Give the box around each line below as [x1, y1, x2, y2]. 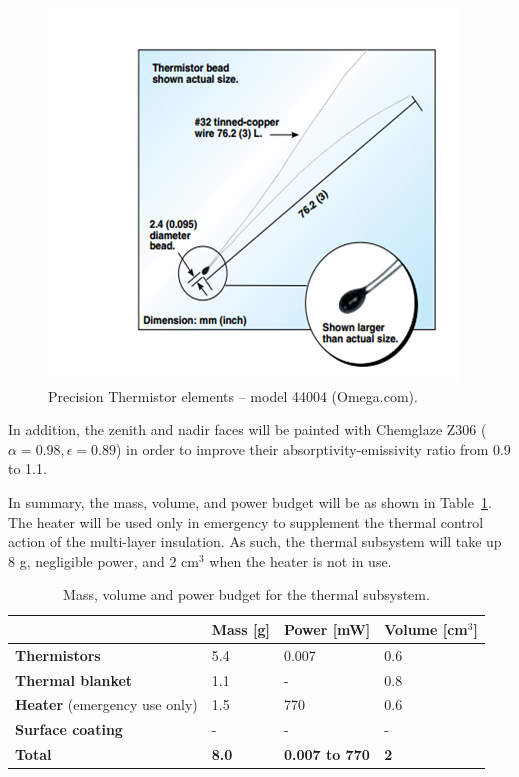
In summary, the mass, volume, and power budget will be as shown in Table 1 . [8, 491, 492, 512]
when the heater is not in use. [209, 550, 392, 571]
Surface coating [15, 719, 123, 740]
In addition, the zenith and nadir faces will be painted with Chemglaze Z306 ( [8, 419, 487, 440]
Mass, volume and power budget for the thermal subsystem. [63, 584, 430, 605]
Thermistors [15, 644, 101, 665]
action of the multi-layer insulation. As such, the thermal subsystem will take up [8, 531, 502, 552]
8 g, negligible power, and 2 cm [8, 550, 199, 571]
